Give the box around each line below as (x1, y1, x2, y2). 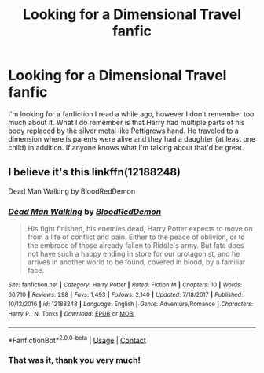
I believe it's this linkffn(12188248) (8, 165, 181, 179)
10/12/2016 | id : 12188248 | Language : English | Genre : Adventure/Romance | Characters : (8, 301, 254, 308)
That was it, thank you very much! (8, 355, 141, 366)
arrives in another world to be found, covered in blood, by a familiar (27, 257, 246, 267)
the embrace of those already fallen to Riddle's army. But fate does (27, 241, 244, 250)
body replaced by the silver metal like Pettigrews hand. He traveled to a (8, 126, 240, 135)
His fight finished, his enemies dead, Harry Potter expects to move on (27, 224, 253, 234)
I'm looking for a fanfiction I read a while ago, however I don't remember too (8, 109, 255, 119)
